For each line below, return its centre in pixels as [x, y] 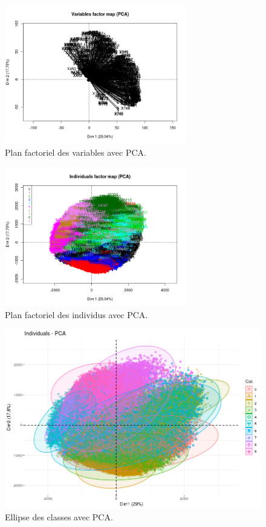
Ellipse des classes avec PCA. [59, 517]
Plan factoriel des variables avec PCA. [76, 152]
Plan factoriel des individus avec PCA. [76, 314]
